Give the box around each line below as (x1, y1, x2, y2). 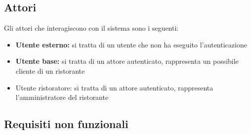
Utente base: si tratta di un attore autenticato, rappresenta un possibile (15, 56, 239, 66)
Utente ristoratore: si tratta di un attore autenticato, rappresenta (15, 82, 213, 92)
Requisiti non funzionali (4, 116, 128, 132)
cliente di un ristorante (15, 65, 85, 76)
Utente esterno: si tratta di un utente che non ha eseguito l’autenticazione (15, 39, 247, 49)
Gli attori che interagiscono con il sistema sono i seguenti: (4, 23, 179, 33)
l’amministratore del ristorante (15, 92, 109, 102)
